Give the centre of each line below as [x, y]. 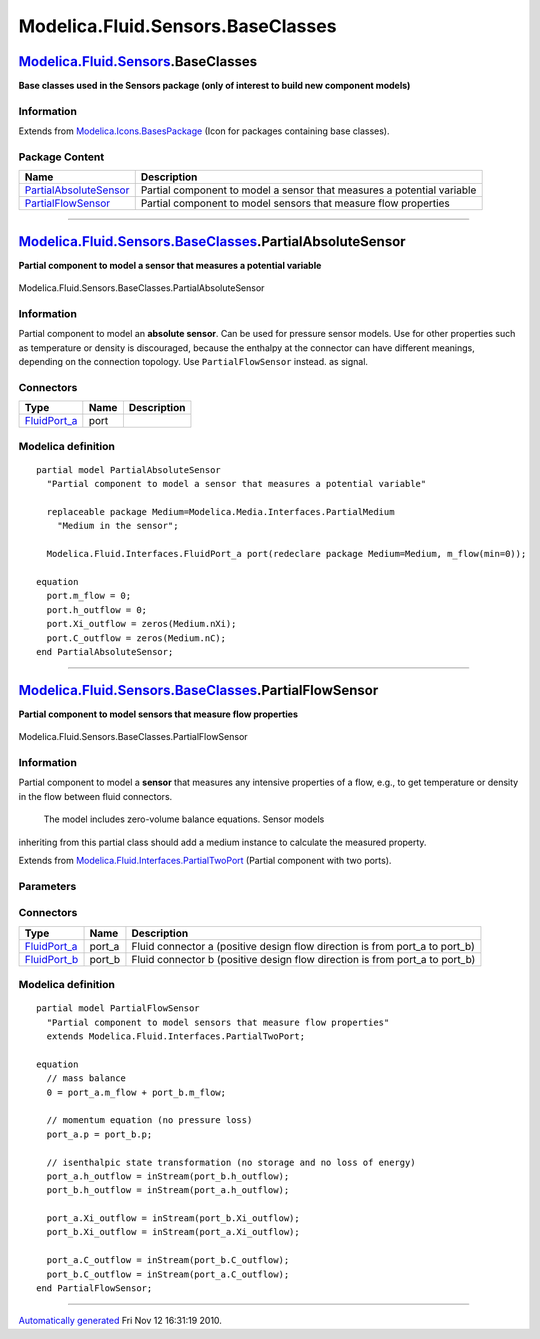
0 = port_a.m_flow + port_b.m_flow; [136, 1092]
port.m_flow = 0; [89, 596]
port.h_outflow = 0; [97, 609]
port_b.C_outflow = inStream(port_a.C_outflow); [168, 1274]
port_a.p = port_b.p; [99, 1134]
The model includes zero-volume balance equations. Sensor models [184, 819]
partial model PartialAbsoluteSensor [129, 469]
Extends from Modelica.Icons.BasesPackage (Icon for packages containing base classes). [204, 131]
